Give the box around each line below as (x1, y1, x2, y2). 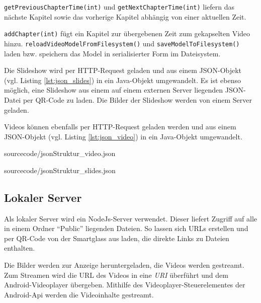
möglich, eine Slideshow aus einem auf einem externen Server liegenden (4, 85, 223, 95)
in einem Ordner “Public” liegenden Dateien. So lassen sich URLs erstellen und (4, 223, 248, 234)
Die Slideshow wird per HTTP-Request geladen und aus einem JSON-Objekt (4, 65, 242, 75)
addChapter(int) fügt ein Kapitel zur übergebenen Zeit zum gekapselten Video (4, 28, 250, 39)
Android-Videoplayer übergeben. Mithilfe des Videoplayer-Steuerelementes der (4, 279, 245, 290)
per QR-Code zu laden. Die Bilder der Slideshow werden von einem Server (23, 94, 252, 105)
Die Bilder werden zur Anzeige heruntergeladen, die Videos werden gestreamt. (4, 260, 244, 270)
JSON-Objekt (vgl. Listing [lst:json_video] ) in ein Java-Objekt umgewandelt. (4, 131, 242, 141)
